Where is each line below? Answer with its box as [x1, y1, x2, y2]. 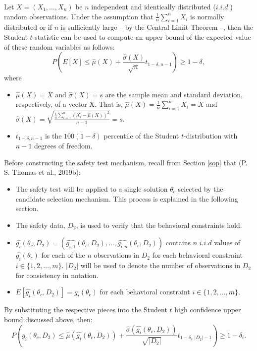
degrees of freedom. [34, 140, 93, 151]
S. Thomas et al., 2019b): [4, 167, 81, 177]
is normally [190, 11, 224, 21]
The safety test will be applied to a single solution [15, 183, 168, 194]
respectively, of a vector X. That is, [15, 99, 123, 109]
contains [165, 237, 191, 248]
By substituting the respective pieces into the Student [4, 304, 167, 315]
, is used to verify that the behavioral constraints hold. [76, 219, 242, 230]
